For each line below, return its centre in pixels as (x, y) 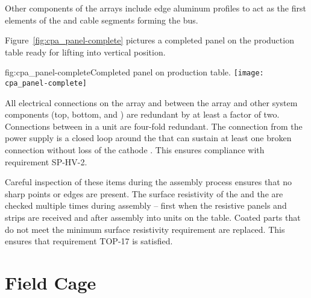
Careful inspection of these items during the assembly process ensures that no (149, 182)
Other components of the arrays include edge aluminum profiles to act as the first (155, 8)
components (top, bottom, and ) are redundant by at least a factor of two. (142, 114)
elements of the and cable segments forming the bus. (102, 20)
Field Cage (51, 282)
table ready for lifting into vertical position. (85, 52)
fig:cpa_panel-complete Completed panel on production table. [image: (134, 72)
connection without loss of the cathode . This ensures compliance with (135, 150)
